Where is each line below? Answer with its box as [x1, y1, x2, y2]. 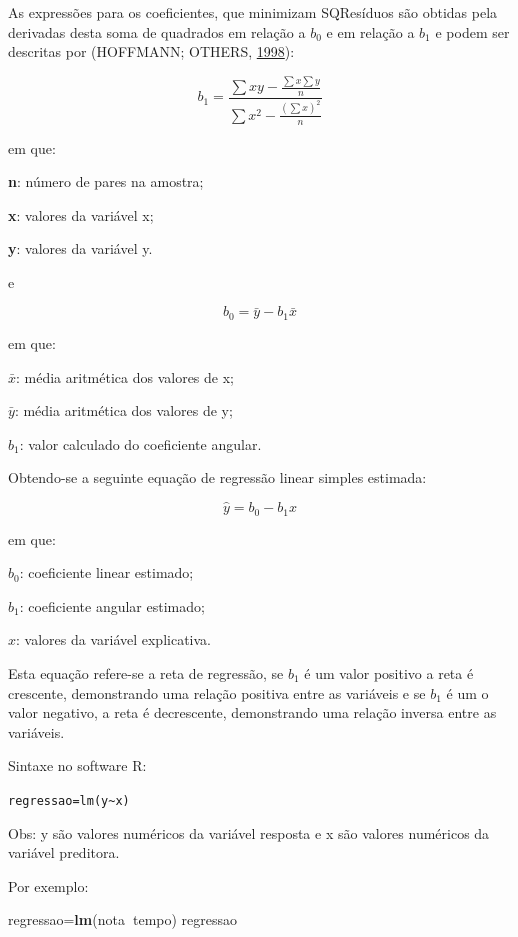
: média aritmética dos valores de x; [16, 366, 234, 387]
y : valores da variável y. [8, 238, 153, 259]
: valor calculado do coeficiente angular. [19, 433, 262, 454]
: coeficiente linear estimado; [19, 562, 194, 583]
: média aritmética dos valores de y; [14, 400, 233, 421]
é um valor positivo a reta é [304, 662, 474, 683]
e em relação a [326, 21, 415, 42]
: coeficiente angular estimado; [19, 595, 205, 616]
